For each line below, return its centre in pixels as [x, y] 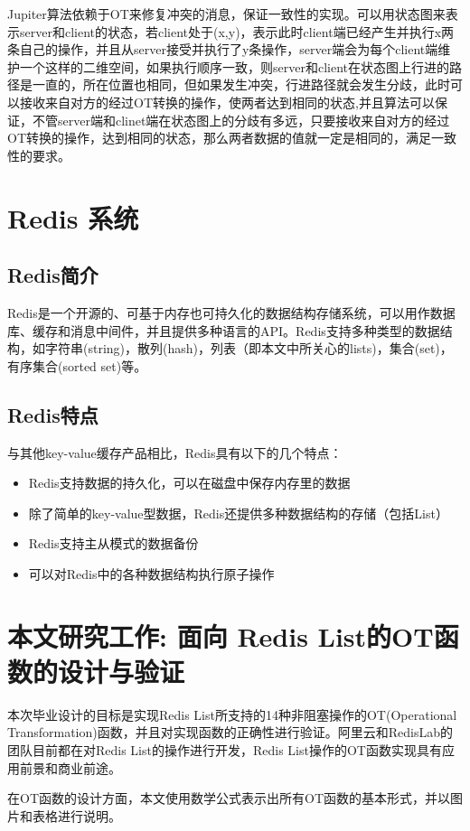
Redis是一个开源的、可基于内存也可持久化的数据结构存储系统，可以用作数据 [231, 312]
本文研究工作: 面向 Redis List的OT [221, 635]
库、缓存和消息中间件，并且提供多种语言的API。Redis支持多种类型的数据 [224, 330]
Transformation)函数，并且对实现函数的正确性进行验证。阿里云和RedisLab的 [230, 732]
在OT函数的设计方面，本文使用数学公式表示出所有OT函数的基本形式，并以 [229, 798]
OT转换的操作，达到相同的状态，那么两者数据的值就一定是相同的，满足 [219, 138]
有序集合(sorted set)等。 [77, 365]
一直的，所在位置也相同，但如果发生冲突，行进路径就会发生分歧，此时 [241, 84]
